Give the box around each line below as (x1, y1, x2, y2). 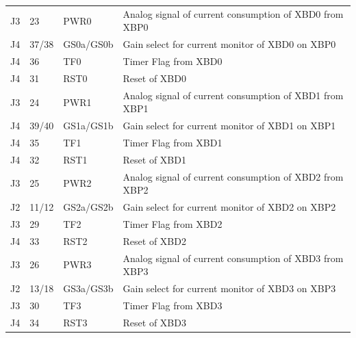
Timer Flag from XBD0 (123, 54, 222, 68)
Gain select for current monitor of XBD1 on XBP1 (123, 118, 336, 133)
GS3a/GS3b (63, 281, 114, 296)
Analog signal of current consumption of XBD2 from (123, 169, 344, 183)
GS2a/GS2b (63, 200, 114, 214)
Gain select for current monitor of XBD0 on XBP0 (123, 37, 336, 51)
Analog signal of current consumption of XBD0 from (123, 6, 344, 21)
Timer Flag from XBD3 (123, 298, 222, 312)
